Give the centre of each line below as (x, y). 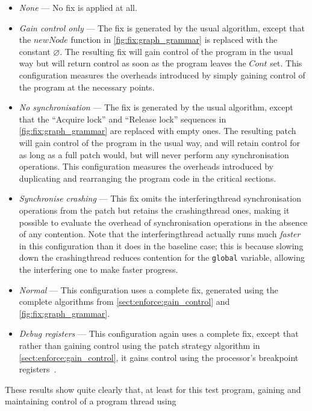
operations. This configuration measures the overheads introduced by (146, 166)
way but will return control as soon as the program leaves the (133, 63)
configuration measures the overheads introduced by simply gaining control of (162, 75)
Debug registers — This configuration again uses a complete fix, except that (159, 333)
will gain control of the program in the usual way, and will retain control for (160, 142)
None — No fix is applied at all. (78, 7)
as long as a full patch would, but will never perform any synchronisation (154, 154)
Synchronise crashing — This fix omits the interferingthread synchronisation (160, 198)
